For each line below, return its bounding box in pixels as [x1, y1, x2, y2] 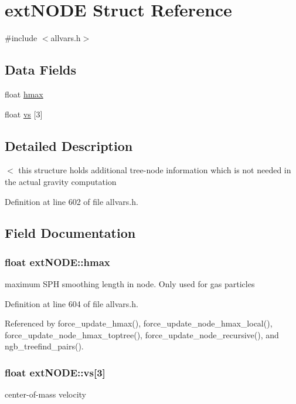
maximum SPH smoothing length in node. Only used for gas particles [5, 278, 255, 290]
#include [5, 32, 38, 44]
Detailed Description [5, 136, 133, 154]
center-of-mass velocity [5, 388, 86, 400]
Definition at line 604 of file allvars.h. [5, 297, 138, 309]
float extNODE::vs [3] [5, 365, 106, 379]
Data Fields [5, 60, 77, 79]
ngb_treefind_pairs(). [5, 340, 84, 352]
